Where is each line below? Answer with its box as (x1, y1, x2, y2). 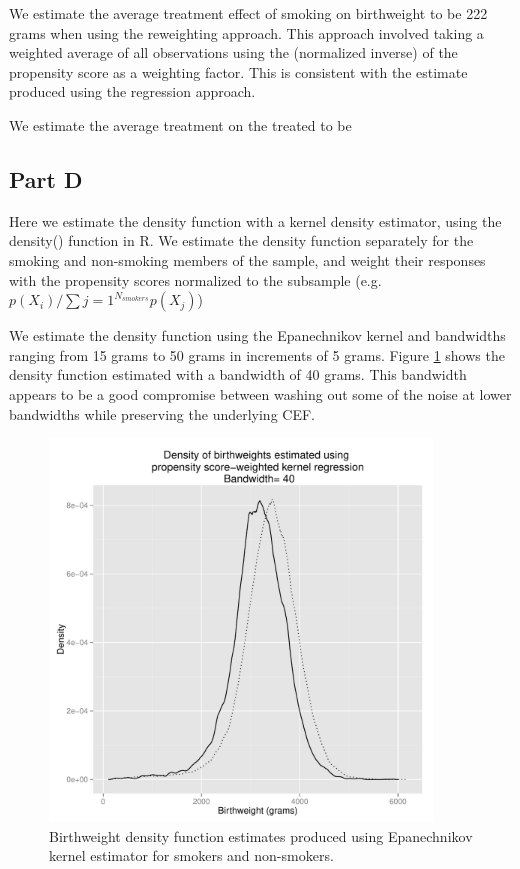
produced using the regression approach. (9, 81, 256, 102)
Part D (9, 163, 83, 194)
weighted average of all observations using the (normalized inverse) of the (9, 42, 458, 63)
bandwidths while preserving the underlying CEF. (9, 403, 315, 424)
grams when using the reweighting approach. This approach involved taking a (9, 22, 484, 43)
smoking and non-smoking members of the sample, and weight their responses (9, 249, 486, 270)
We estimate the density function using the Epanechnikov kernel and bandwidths (9, 325, 506, 346)
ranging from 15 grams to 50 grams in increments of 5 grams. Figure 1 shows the (9, 344, 505, 365)
